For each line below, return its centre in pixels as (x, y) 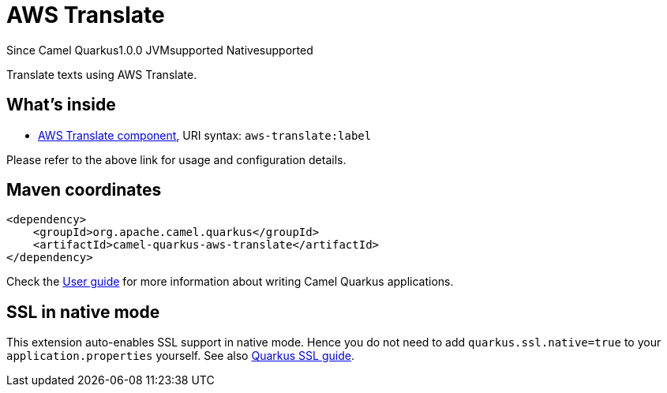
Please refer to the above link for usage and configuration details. (176, 159)
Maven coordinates (84, 190)
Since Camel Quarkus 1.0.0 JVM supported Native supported (160, 50)
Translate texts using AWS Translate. (102, 74)
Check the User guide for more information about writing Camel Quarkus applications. (230, 282)
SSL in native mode (83, 312)
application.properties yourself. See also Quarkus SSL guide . (180, 356)
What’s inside (61, 105)
